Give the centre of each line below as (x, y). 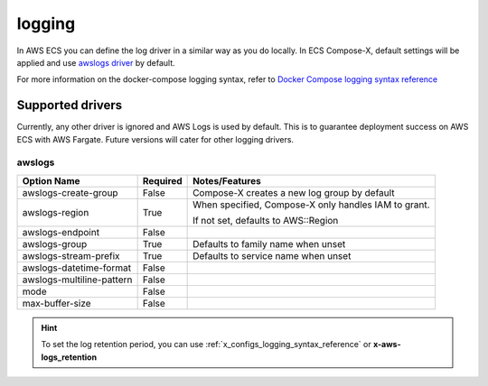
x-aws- (387, 345)
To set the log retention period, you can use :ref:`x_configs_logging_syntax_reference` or (206, 345)
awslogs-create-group (70, 192)
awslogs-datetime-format (76, 268)
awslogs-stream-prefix (71, 255)
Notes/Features (227, 180)
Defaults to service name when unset (272, 255)
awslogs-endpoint (61, 232)
